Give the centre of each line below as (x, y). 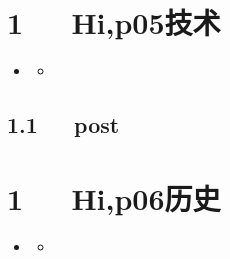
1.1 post (63, 124)
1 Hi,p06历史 (114, 197)
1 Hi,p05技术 (114, 22)
